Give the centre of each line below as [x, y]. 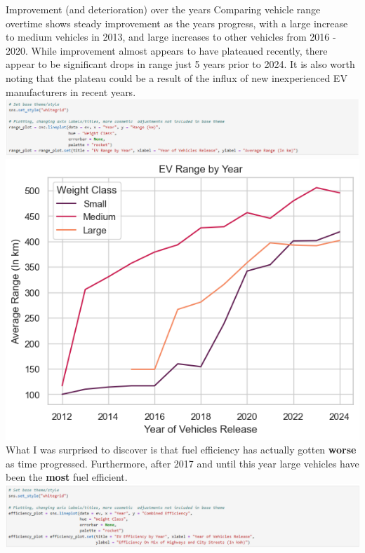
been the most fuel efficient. [67, 477]
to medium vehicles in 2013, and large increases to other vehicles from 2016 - [171, 37]
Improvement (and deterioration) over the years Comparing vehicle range [163, 9]
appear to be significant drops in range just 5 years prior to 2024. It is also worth [180, 64]
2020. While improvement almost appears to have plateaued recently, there [167, 50]
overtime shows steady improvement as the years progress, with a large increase [177, 23]
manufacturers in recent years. [71, 91]
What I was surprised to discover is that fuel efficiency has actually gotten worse [181, 450]
